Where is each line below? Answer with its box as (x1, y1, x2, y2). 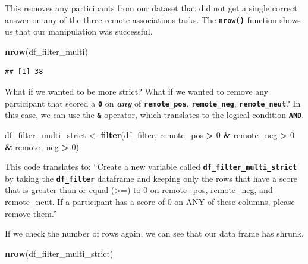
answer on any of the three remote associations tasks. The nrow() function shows (5, 13, 301, 26)
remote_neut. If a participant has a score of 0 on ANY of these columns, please (5, 195, 295, 208)
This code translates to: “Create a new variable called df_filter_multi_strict (5, 160, 297, 173)
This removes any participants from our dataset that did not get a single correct (5, 2, 297, 14)
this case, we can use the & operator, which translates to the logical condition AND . (5, 108, 304, 121)
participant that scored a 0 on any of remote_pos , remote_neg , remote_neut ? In (5, 97, 301, 109)
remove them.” (5, 207, 57, 219)
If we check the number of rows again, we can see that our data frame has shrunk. (5, 227, 304, 240)
